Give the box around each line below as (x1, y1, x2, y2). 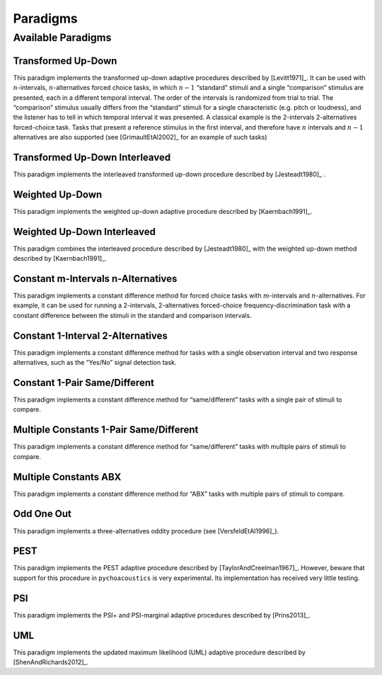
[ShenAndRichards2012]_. (13, 658, 88, 667)
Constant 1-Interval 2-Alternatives (13, 329, 168, 341)
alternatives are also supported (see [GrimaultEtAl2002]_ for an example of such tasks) (13, 133, 268, 142)
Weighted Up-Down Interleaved (13, 225, 156, 237)
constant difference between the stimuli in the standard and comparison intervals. (13, 311, 252, 319)
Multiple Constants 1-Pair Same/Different (13, 424, 199, 436)
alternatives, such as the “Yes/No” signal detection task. (13, 358, 177, 367)
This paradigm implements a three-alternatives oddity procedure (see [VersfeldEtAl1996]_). (13, 526, 279, 535)
